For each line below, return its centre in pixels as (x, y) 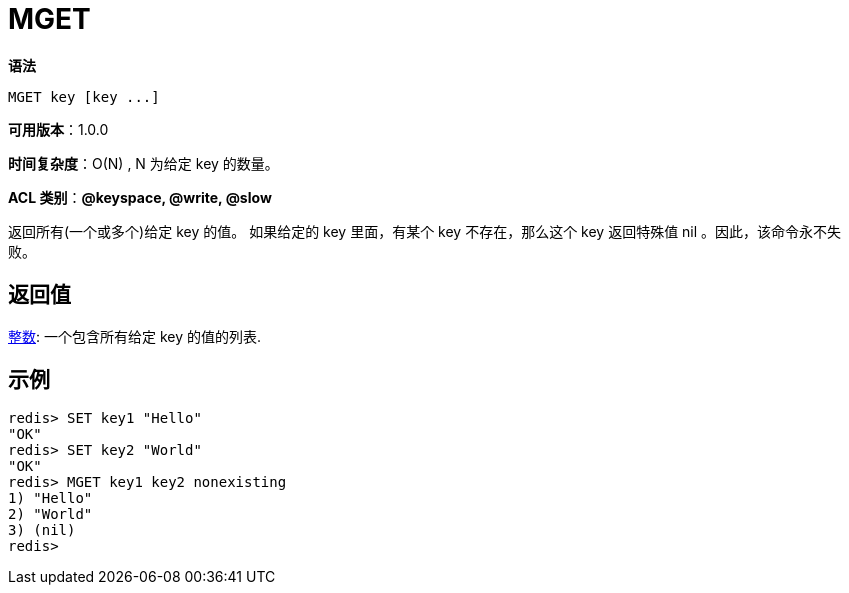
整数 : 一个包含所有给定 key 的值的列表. (135, 336)
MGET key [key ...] (84, 96)
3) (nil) (42, 530)
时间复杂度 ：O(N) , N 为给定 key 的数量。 (143, 163)
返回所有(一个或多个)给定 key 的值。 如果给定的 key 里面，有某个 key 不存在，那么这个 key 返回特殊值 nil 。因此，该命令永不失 (425, 231)
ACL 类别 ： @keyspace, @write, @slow (140, 197)
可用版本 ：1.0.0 (58, 129)
